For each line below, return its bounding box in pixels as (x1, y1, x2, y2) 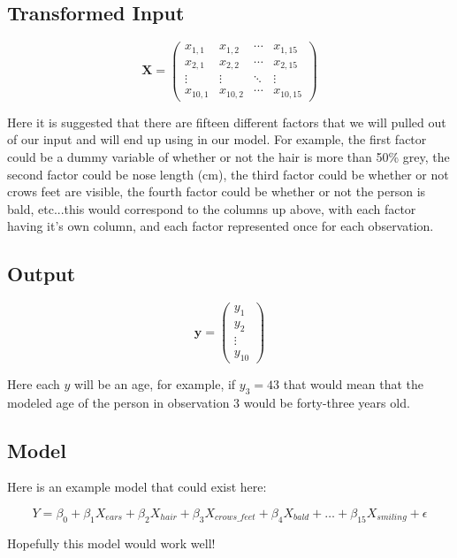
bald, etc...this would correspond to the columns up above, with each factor (7, 199, 416, 218)
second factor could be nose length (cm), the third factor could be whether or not (7, 164, 449, 183)
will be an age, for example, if (74, 374, 236, 393)
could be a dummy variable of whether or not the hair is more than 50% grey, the (7, 147, 450, 165)
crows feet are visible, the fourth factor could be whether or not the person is (7, 182, 426, 201)
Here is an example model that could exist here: (7, 478, 267, 496)
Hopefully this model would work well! (7, 533, 216, 552)
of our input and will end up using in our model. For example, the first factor (7, 130, 427, 149)
